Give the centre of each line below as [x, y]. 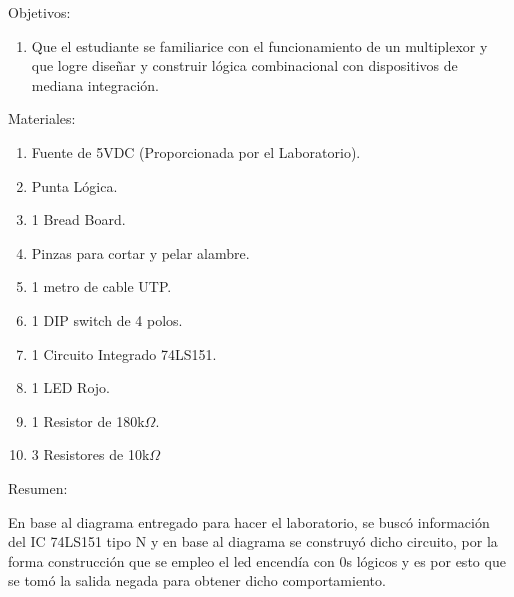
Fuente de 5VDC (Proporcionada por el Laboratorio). [196, 151]
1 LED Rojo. [70, 387]
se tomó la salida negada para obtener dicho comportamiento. [197, 580]
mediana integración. [95, 84]
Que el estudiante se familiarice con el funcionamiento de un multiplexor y [259, 45]
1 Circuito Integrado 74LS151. [124, 353]
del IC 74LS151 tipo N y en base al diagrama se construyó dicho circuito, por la [253, 541]
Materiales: [42, 118]
